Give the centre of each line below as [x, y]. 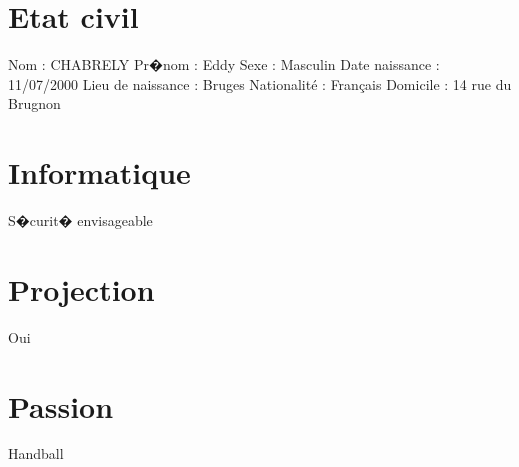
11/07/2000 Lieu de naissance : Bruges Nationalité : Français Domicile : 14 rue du [260, 83]
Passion [61, 405]
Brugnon [34, 103]
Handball [36, 453]
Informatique [99, 172]
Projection [81, 288]
